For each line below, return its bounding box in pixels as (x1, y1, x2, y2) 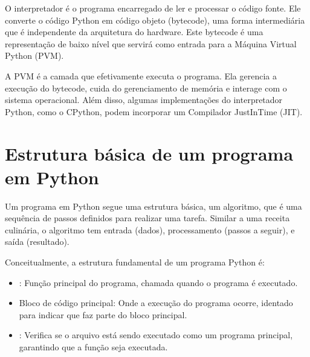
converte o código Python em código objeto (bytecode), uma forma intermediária (5, 13, 305, 26)
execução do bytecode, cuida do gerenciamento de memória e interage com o (5, 81, 287, 94)
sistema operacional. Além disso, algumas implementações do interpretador (5, 93, 283, 106)
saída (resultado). (5, 235, 69, 248)
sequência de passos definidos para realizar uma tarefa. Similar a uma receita (5, 212, 290, 224)
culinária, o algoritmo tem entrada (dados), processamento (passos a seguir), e (5, 223, 295, 236)
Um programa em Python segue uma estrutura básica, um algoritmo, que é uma (5, 199, 302, 212)
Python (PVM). (5, 49, 64, 62)
